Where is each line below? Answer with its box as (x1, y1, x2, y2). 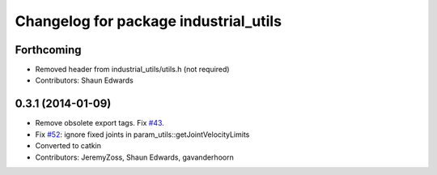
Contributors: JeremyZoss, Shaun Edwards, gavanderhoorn (35, 152, 234, 162)
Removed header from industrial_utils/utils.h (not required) (35, 65, 230, 75)
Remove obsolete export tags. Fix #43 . (35, 118, 165, 128)
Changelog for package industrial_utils (15, 12, 282, 30)
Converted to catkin (35, 141, 101, 151)
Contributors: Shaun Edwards (35, 75, 134, 85)
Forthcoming (15, 43, 82, 57)
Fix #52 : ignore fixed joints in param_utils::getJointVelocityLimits (35, 130, 250, 139)
